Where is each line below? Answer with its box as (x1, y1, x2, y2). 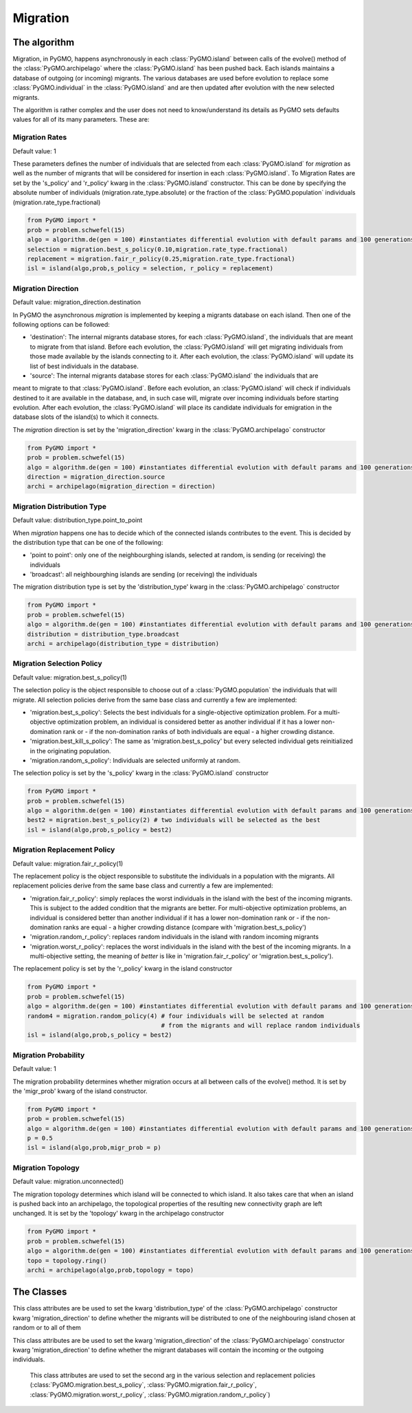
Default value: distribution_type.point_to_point (12, 516, 143, 524)
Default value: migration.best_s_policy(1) (12, 673, 127, 681)
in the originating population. (30, 746, 111, 755)
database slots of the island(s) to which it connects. (12, 413, 159, 421)
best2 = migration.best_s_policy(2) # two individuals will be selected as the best (27, 816, 321, 824)
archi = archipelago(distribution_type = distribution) (27, 640, 220, 648)
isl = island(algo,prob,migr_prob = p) (27, 1144, 161, 1152)
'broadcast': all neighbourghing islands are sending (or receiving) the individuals (30, 570, 257, 579)
